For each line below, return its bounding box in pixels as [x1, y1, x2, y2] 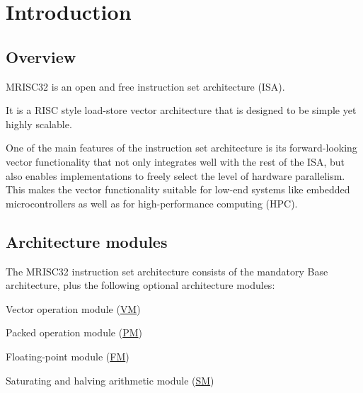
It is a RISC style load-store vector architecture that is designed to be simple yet [6, 103, 357, 118]
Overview [6, 45, 76, 67]
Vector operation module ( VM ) [6, 301, 141, 316]
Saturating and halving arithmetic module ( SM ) [6, 372, 214, 387]
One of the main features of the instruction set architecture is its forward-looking [6, 140, 357, 155]
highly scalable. [6, 116, 72, 131]
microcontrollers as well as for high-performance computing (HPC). [6, 195, 298, 210]
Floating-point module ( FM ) [6, 348, 129, 363]
